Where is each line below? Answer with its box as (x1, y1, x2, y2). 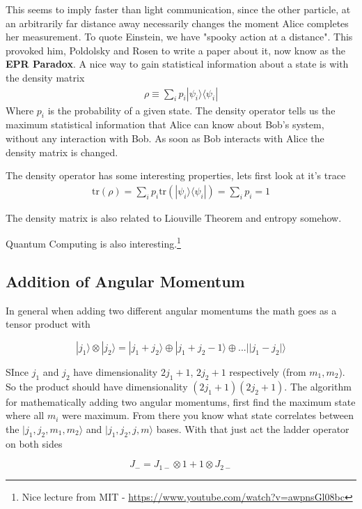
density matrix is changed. (6, 144, 118, 159)
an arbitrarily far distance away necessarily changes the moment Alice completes (6, 15, 349, 30)
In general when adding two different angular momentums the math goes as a (6, 303, 337, 317)
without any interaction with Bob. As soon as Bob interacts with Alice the (6, 130, 324, 145)
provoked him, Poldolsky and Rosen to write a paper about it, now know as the (6, 43, 346, 57)
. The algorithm (284, 379, 352, 393)
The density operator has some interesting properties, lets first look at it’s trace (6, 168, 346, 183)
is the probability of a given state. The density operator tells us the (47, 102, 336, 117)
